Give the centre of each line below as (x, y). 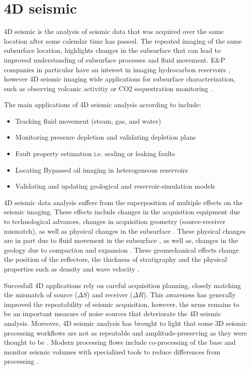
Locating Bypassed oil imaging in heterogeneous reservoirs (102, 169)
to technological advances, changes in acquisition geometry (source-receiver (115, 221)
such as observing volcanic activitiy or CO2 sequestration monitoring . (108, 88)
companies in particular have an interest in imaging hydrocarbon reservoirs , (117, 69)
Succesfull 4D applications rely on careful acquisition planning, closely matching (123, 285)
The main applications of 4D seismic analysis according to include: (103, 104)
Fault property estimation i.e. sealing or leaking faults (95, 153)
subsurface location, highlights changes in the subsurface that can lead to (112, 50)
